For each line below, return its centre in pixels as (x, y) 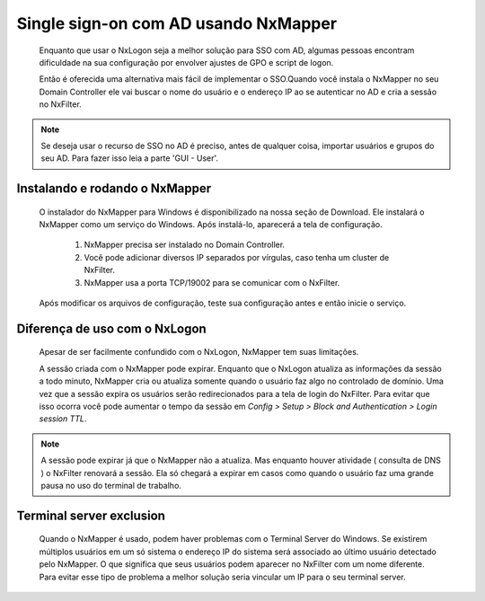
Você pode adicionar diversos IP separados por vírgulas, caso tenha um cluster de (237, 257)
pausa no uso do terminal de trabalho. (111, 485)
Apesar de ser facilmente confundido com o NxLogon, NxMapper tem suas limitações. (199, 352)
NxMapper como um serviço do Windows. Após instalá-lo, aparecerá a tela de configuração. (211, 225)
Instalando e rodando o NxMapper (114, 189)
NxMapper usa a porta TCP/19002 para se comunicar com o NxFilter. (212, 282)
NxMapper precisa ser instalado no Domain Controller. (185, 245)
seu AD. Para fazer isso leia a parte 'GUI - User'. (130, 158)
